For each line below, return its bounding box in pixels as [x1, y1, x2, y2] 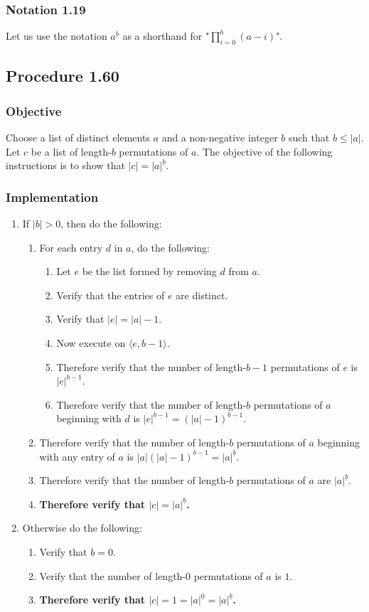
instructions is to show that [6, 158, 125, 173]
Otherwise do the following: [22, 520, 142, 535]
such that [288, 130, 330, 145]
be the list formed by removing [82, 264, 217, 279]
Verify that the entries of [56, 287, 165, 302]
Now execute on [56, 335, 126, 350]
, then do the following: [60, 216, 162, 231]
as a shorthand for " [122, 28, 210, 43]
